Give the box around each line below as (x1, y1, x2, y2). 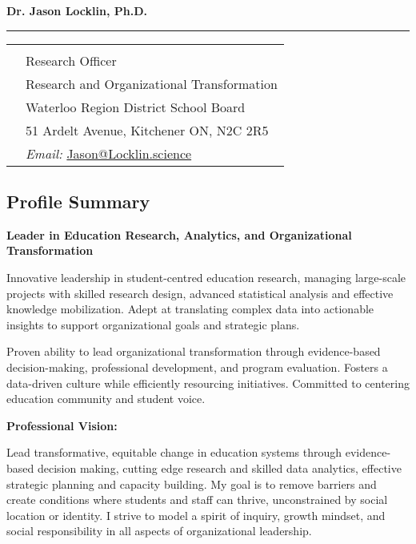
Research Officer (26, 50, 117, 70)
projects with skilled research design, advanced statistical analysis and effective (6, 284, 394, 301)
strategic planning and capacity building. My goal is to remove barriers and (6, 475, 377, 492)
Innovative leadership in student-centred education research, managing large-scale (6, 268, 406, 285)
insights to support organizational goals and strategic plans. (6, 316, 300, 332)
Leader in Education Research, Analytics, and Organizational (6, 226, 352, 243)
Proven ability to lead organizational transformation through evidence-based (6, 343, 381, 360)
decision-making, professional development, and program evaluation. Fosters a (6, 358, 388, 375)
